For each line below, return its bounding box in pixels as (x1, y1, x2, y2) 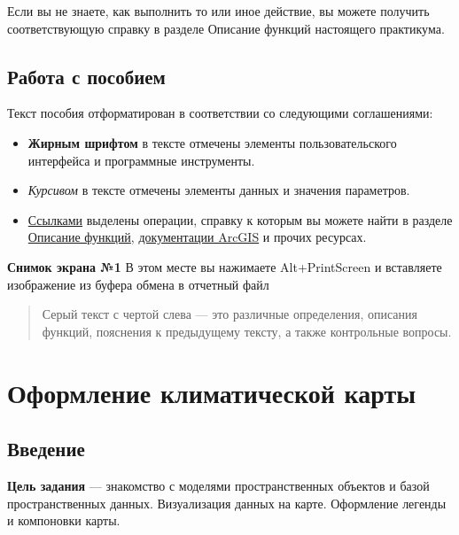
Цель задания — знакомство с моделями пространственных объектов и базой (7, 476, 430, 494)
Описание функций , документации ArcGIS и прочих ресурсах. (27, 228, 367, 246)
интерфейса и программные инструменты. (27, 151, 255, 169)
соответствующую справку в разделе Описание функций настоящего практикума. (7, 19, 445, 37)
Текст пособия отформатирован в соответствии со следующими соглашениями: (7, 104, 433, 122)
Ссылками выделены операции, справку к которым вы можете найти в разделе (27, 210, 453, 229)
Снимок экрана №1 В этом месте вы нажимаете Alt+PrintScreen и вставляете (7, 257, 442, 275)
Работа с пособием (7, 62, 166, 89)
